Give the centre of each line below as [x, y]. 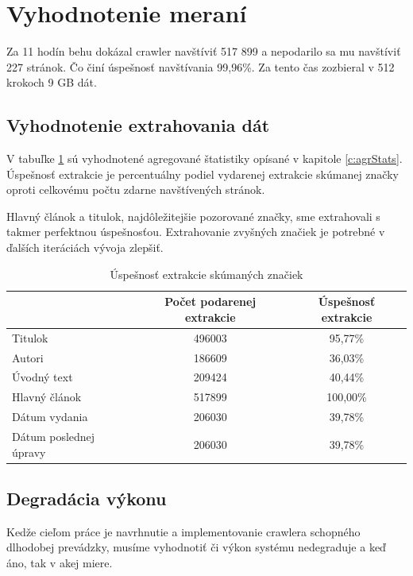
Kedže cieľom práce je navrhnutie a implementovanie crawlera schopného [183, 531]
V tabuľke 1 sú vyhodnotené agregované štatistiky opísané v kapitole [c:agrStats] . [205, 158]
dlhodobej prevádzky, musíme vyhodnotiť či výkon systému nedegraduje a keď [196, 547]
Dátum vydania [50, 417]
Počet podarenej [210, 302]
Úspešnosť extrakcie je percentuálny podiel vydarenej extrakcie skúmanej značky [203, 174]
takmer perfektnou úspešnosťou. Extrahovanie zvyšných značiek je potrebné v [196, 232]
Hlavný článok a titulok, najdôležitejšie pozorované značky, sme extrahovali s [193, 216]
